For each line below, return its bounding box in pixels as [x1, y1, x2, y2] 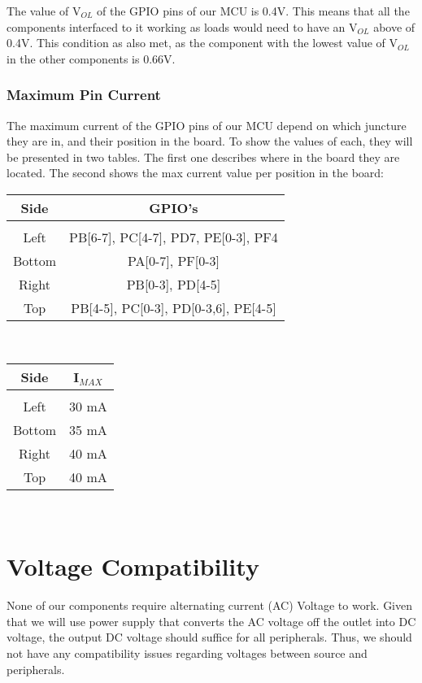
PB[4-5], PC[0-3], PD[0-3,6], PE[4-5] [71, 298, 276, 317]
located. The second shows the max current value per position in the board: [7, 164, 385, 181]
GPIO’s [149, 198, 198, 217]
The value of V [7, 2, 81, 19]
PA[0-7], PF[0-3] [127, 250, 220, 270]
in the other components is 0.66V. [7, 50, 176, 67]
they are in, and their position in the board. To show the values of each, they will [7, 133, 413, 150]
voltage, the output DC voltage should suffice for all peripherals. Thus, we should [7, 629, 412, 646]
